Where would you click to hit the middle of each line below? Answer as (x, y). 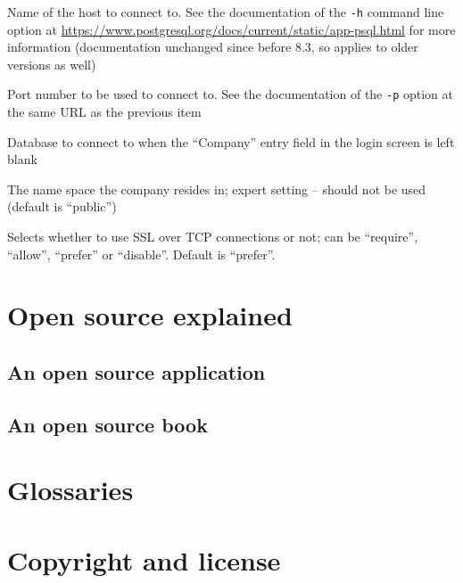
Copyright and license (144, 559)
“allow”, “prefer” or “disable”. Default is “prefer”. (141, 254)
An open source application (136, 372)
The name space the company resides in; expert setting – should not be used (217, 189)
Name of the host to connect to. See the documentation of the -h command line (226, 12)
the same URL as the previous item (104, 112)
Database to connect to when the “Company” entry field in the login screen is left (231, 141)
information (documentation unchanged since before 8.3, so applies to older (213, 47)
